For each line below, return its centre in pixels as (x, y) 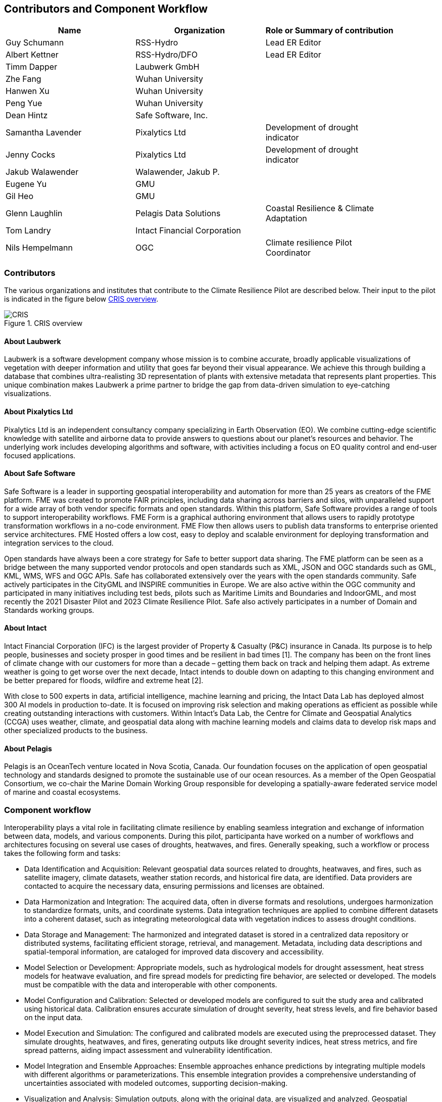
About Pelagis (28, 748)
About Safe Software (40, 473)
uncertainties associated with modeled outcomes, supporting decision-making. (156, 1083)
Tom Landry (28, 231)
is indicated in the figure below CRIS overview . (81, 299)
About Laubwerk (33, 341)
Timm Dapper (32, 67)
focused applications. (40, 455)
